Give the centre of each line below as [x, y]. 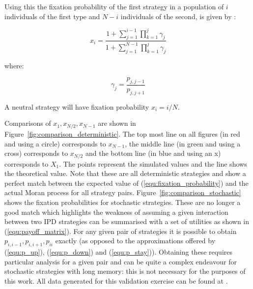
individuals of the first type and [52, 16]
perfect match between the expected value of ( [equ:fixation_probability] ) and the [126, 183]
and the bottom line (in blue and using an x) [153, 153]
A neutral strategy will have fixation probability [77, 106]
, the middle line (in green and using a [183, 143]
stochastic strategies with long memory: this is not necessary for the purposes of [125, 271]
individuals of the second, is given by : [178, 16]
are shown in [117, 123]
